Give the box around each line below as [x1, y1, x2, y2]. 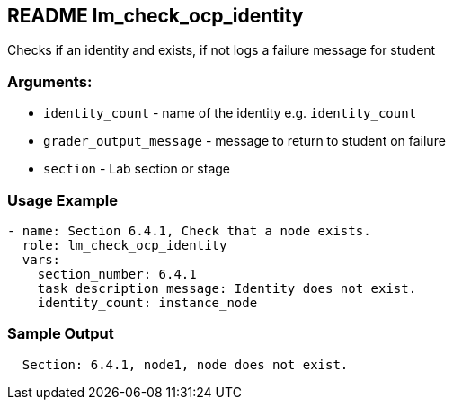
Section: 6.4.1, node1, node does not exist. [22, 357, 349, 372]
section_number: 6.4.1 [37, 266, 197, 281]
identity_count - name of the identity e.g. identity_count [43, 105, 417, 121]
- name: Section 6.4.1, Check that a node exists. [7, 223, 371, 238]
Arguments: [7, 72, 93, 91]
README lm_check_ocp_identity [7, 4, 304, 27]
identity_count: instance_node [37, 295, 258, 310]
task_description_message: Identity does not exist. [37, 280, 417, 296]
